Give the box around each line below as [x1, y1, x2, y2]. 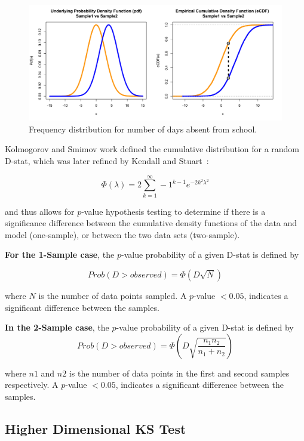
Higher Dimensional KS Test [5, 420, 186, 438]
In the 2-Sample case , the [5, 321, 109, 334]
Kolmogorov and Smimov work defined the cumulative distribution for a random [5, 143, 300, 155]
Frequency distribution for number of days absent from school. [29, 122, 257, 135]
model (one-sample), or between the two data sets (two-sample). [5, 228, 240, 240]
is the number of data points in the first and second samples [69, 366, 290, 379]
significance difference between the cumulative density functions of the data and [5, 217, 297, 229]
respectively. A [5, 378, 59, 391]
